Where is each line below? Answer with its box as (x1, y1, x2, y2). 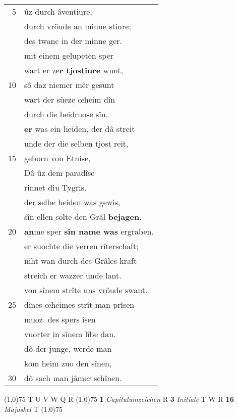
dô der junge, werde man (24, 343, 112, 354)
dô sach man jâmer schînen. (24, 372, 122, 384)
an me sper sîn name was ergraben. (24, 225, 154, 237)
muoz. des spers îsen (24, 313, 96, 325)
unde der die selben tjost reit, (24, 137, 129, 149)
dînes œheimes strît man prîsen (24, 299, 135, 310)
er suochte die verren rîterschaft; (24, 240, 139, 252)
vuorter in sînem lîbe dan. (24, 328, 116, 340)
